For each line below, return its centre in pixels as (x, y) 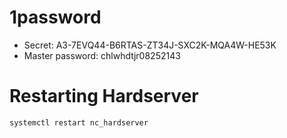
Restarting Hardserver (104, 96)
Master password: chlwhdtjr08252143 (102, 55)
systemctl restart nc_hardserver (79, 122)
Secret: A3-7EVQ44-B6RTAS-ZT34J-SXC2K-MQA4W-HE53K (150, 45)
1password (55, 17)
